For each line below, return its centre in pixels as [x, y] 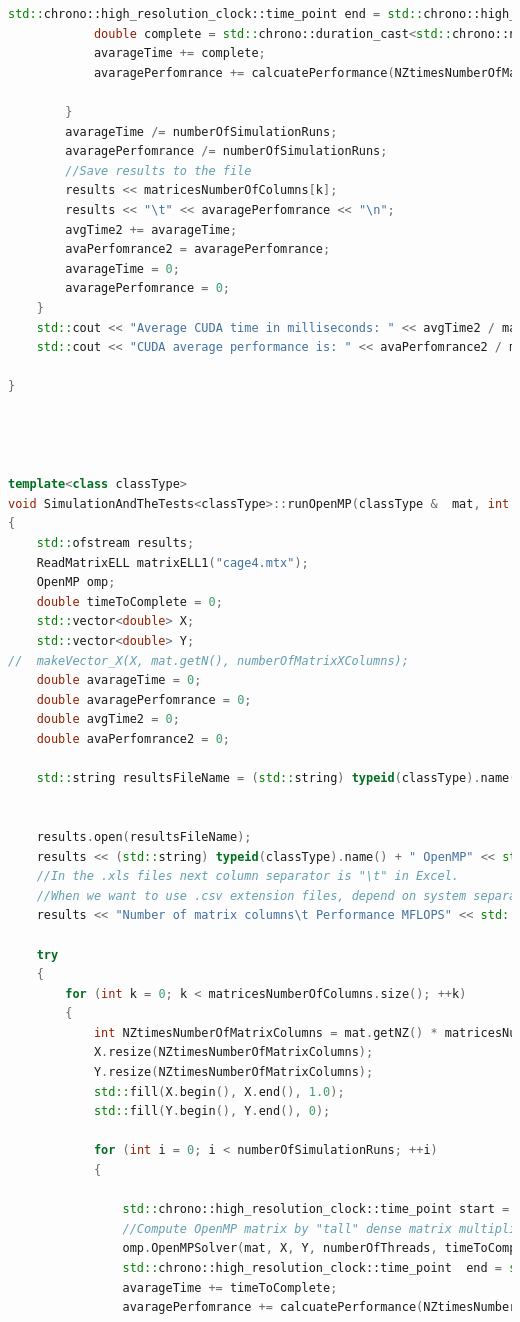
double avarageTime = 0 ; [119, 680]
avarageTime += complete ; [179, 53]
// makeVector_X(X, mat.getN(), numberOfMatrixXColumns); [208, 660]
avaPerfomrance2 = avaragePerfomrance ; [198, 249]
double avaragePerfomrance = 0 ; [144, 699]
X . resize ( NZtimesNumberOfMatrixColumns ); [233, 1052]
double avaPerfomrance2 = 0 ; [133, 738]
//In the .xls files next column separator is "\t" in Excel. [248, 876]
